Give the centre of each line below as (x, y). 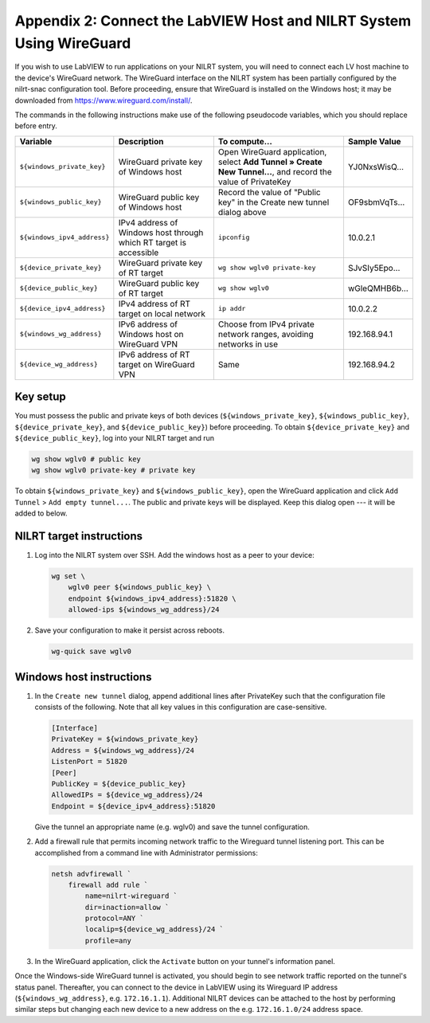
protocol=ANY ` (115, 919)
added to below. (41, 513)
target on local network (162, 313)
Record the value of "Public (270, 192)
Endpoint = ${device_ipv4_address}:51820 (133, 806)
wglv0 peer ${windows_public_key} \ (139, 587)
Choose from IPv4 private (266, 324)
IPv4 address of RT (154, 304)
